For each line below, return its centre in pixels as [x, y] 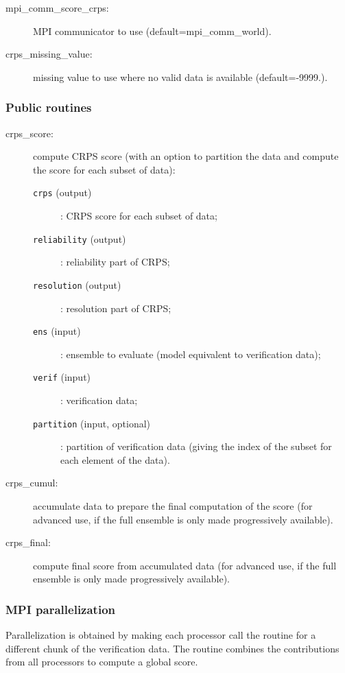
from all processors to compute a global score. [102, 662]
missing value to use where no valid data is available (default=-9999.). [180, 76]
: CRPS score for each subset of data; [139, 216]
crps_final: [28, 542]
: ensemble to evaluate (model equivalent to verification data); [191, 354]
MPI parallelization [61, 609]
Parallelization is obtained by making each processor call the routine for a [161, 635]
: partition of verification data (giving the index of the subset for [196, 446]
